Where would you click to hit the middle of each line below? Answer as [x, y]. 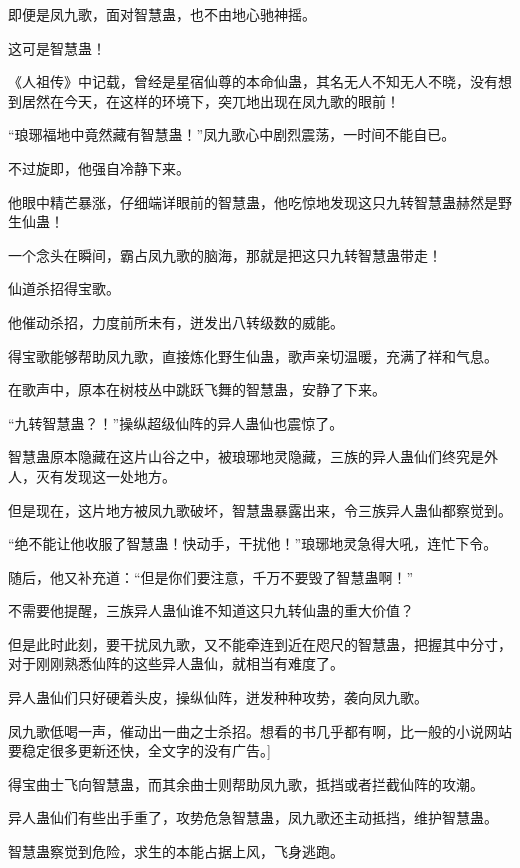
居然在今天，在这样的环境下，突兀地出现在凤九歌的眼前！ [210, 100]
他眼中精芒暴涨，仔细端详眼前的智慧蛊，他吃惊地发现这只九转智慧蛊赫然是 [253, 201]
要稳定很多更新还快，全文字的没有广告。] [139, 750]
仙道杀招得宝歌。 [64, 288]
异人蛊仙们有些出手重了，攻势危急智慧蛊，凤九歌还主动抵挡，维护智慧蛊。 [253, 817]
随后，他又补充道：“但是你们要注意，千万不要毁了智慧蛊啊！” [211, 576]
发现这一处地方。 [119, 475]
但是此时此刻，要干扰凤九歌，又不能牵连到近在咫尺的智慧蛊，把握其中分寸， [260, 643]
